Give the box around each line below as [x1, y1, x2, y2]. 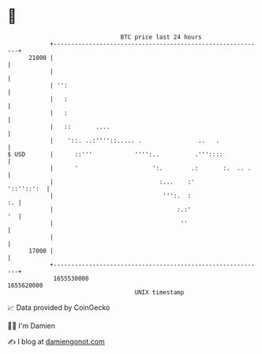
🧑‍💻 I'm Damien [7, 321, 56, 330]
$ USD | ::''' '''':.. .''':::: [7, 150, 223, 158]
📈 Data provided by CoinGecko [7, 303, 110, 312]
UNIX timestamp [134, 288, 185, 296]
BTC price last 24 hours [120, 33, 202, 41]
